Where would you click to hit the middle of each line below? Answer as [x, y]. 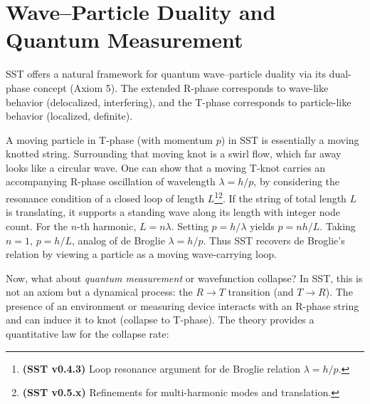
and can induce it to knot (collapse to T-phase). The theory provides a [160, 320]
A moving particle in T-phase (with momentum [109, 139]
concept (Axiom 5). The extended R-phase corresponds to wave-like [181, 87]
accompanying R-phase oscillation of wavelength [111, 181]
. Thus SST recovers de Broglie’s [274, 240]
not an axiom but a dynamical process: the [99, 292]
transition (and [261, 292]
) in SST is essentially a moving [290, 139]
